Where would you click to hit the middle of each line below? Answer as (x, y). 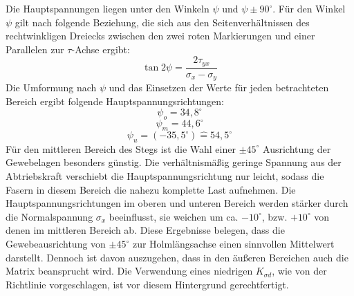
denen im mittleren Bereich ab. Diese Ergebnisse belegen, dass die (145, 230)
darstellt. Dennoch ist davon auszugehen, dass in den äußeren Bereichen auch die (177, 257)
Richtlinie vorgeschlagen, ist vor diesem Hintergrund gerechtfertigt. (147, 284)
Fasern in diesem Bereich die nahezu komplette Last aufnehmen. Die (151, 189)
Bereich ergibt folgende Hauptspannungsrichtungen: (115, 101)
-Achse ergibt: (101, 49)
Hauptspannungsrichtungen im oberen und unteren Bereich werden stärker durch (177, 203)
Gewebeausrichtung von (56, 244)
